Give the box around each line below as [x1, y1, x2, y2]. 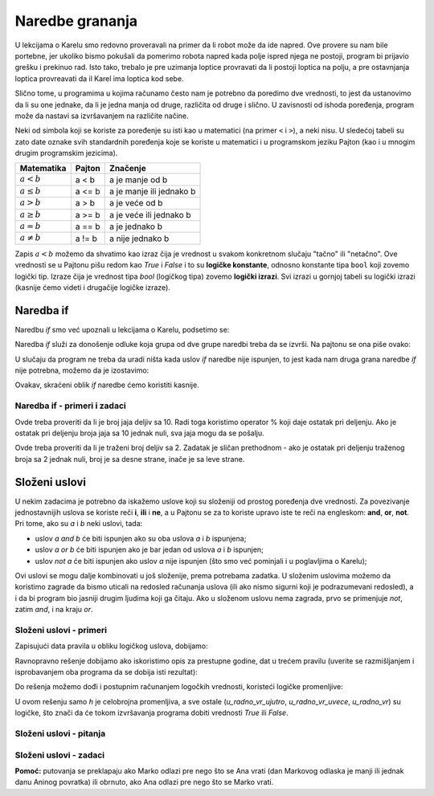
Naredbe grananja [14, 12, 138, 30]
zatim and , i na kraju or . [14, 605, 93, 614]
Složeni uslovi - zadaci [14, 749, 105, 761]
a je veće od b [109, 198, 163, 209]
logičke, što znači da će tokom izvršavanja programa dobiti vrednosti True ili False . [14, 708, 289, 718]
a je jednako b [109, 221, 162, 232]
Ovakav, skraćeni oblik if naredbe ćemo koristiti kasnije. [14, 380, 200, 390]
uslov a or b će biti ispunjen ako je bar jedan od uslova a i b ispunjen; [35, 545, 264, 554]
